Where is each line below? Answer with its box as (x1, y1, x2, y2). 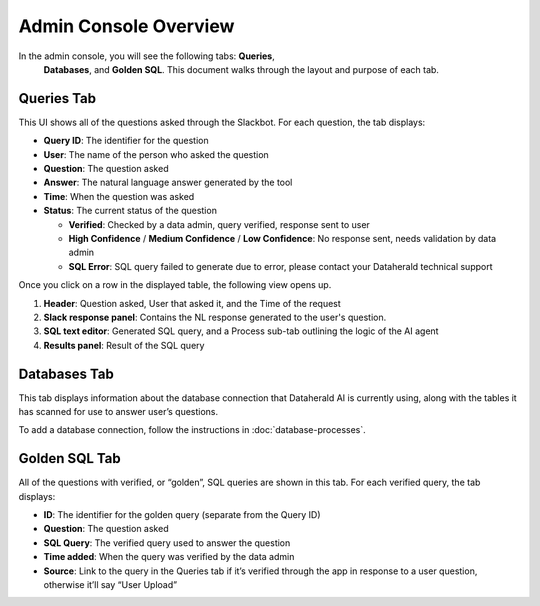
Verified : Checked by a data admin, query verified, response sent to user (68, 218, 370, 230)
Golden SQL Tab (18, 450, 121, 467)
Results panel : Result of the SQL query (43, 339, 205, 351)
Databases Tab (18, 365, 114, 382)
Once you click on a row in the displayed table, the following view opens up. (18, 279, 332, 291)
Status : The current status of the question (43, 205, 217, 217)
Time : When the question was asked (43, 190, 195, 202)
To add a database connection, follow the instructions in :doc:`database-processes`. (18, 424, 367, 436)
